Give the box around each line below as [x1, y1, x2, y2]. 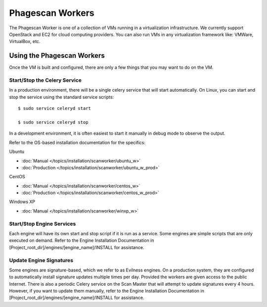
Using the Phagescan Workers [9, 51, 105, 60]
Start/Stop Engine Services [9, 220, 76, 227]
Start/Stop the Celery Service [9, 77, 82, 84]
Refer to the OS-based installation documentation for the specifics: [9, 139, 146, 146]
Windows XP [9, 199, 36, 205]
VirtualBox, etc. [9, 39, 41, 45]
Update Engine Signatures [9, 256, 74, 263]
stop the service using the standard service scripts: [9, 94, 114, 100]
